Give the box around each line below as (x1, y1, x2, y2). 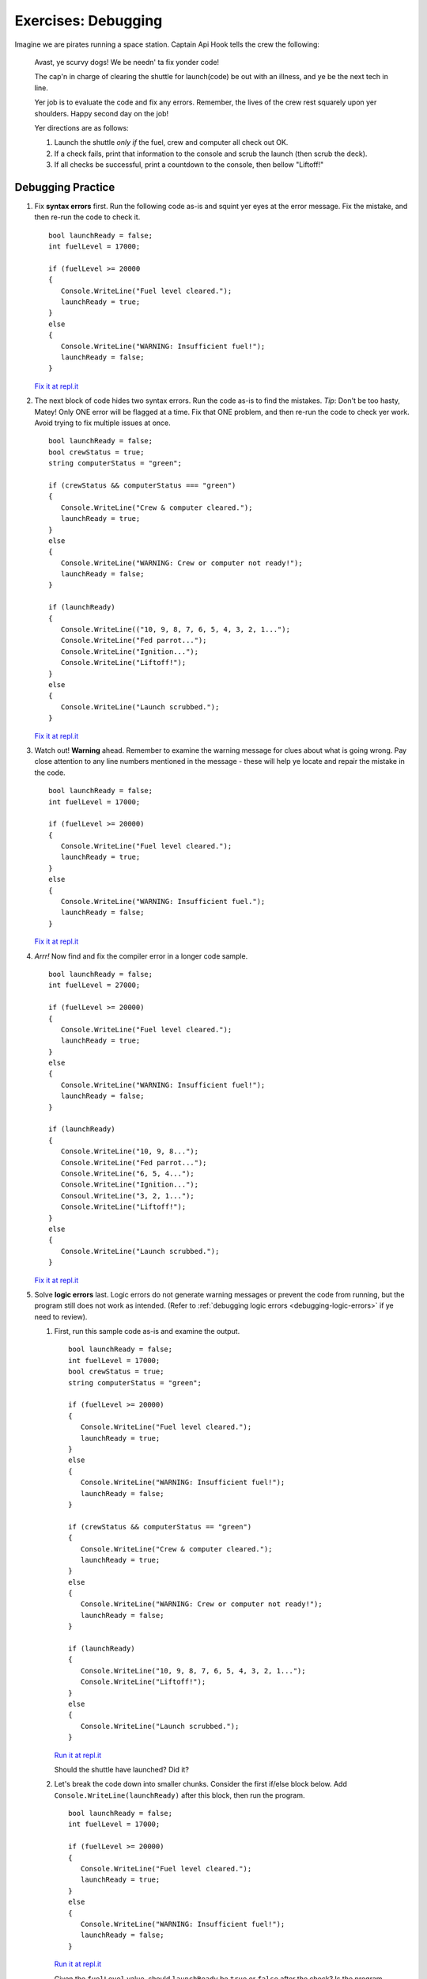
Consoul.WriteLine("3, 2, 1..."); (60, 1191, 195, 1200)
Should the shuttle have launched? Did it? (54, 1764, 190, 1774)
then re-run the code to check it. (34, 212, 141, 222)
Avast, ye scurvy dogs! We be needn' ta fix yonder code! (34, 57, 220, 66)
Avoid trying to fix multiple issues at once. (34, 418, 171, 427)
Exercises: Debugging (14, 12, 163, 29)
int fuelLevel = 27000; (48, 981, 141, 989)
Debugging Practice (14, 180, 115, 194)
